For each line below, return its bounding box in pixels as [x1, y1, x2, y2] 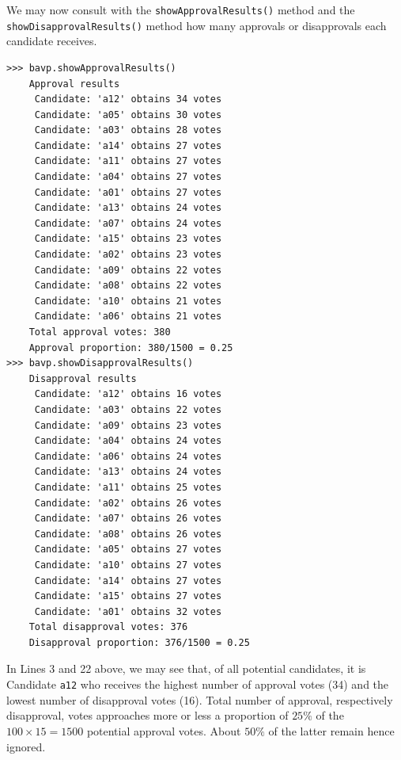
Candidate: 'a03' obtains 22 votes [34, 403, 222, 415]
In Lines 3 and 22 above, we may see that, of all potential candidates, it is [6, 660, 366, 677]
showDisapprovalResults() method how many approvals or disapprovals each [6, 17, 387, 33]
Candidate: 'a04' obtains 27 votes [34, 171, 222, 183]
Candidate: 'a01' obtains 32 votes [34, 605, 222, 617]
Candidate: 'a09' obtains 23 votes [34, 419, 222, 431]
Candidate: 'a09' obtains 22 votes [34, 264, 222, 276]
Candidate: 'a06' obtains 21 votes [34, 311, 222, 323]
